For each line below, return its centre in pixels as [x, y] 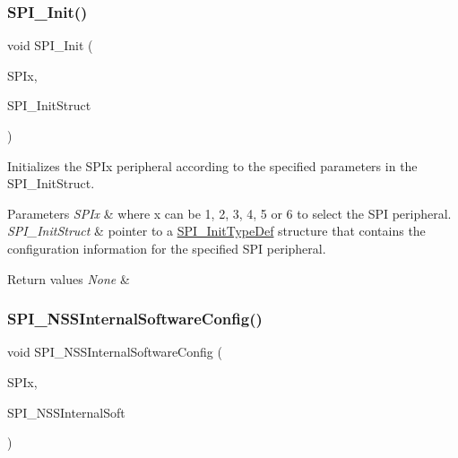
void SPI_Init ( [50, 45]
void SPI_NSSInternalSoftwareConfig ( [115, 352]
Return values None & [69, 278]
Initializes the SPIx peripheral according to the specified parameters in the [212, 165]
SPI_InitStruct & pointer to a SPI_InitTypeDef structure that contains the [216, 231]
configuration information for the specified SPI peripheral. [167, 248]
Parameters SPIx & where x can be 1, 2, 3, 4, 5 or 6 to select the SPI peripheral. [229, 213]
